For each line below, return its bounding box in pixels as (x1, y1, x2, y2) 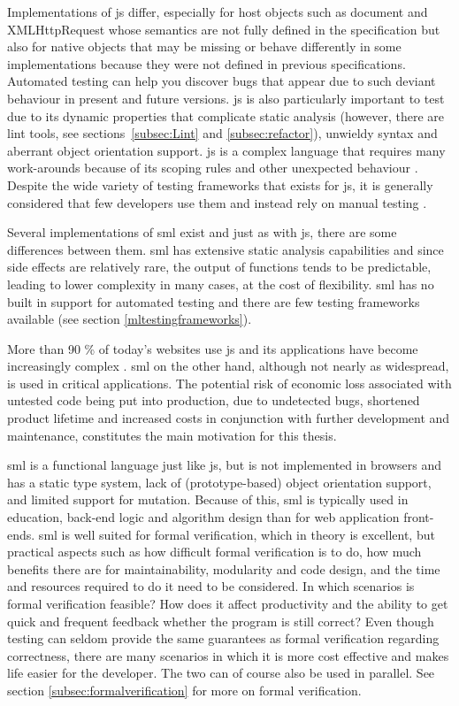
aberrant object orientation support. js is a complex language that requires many (7, 141, 446, 159)
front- (403, 508, 434, 526)
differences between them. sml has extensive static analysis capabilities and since (7, 240, 444, 258)
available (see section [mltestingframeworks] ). (7, 310, 252, 328)
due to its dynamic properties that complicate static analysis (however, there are (7, 106, 445, 125)
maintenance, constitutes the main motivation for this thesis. (7, 426, 337, 444)
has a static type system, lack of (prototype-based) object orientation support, (7, 472, 432, 491)
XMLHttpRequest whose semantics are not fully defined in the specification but (7, 19, 440, 38)
